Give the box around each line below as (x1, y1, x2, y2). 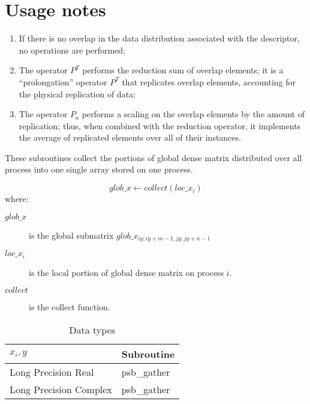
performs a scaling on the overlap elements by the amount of (82, 108, 305, 120)
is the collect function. (29, 301, 110, 313)
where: (5, 192, 29, 205)
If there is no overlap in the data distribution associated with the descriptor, (19, 32, 300, 44)
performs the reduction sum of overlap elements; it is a (82, 64, 284, 76)
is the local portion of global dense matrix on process (29, 266, 224, 278)
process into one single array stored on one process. (5, 163, 193, 176)
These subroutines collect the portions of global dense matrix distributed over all (5, 151, 302, 164)
